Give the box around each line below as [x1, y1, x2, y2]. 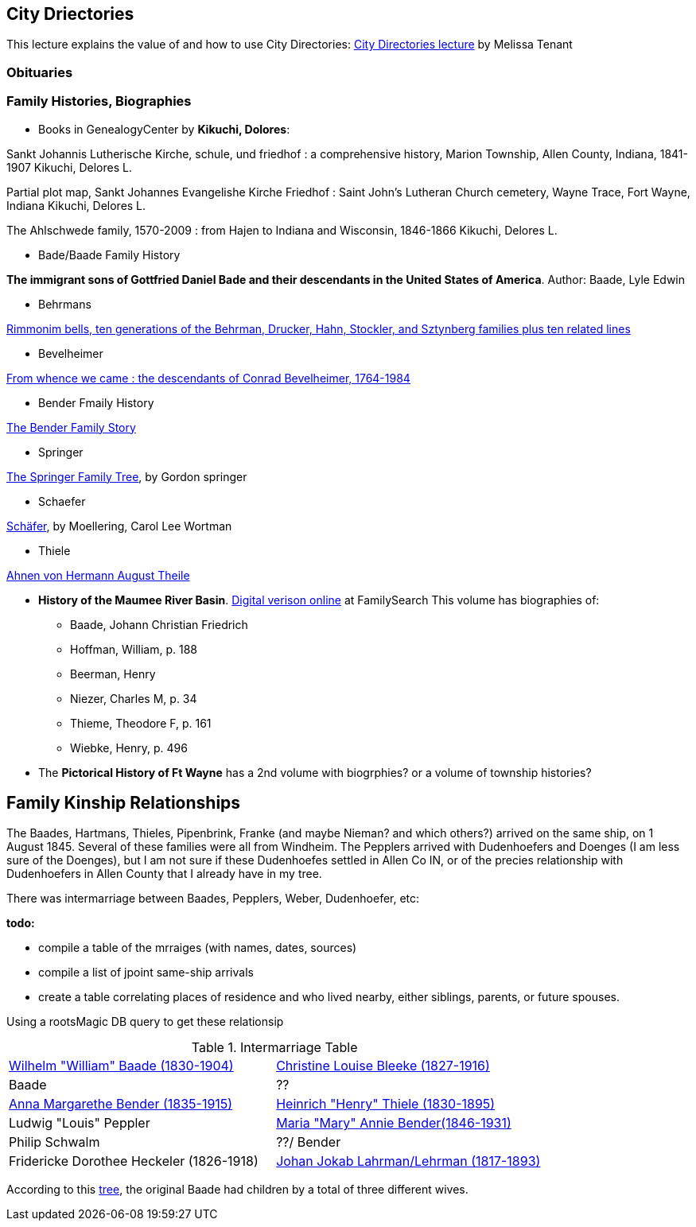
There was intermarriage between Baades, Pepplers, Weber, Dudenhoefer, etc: [6, 891, 420, 906]
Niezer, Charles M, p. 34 [70, 691, 197, 705]
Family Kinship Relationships [6, 792, 241, 813]
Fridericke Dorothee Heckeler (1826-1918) [9, 1153, 259, 1170]
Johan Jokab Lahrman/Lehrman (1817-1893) [276, 1153, 541, 1170]
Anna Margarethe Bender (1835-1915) [9, 1096, 233, 1112]
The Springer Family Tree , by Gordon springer [6, 469, 247, 483]
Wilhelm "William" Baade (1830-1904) [9, 1058, 234, 1074]
